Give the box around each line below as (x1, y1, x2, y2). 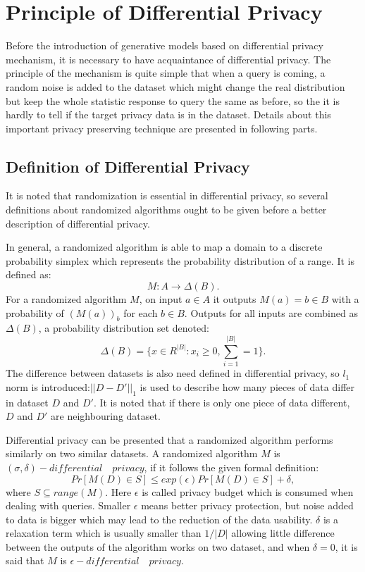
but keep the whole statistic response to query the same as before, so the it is (6, 93, 340, 108)
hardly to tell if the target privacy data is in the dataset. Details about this (6, 107, 331, 122)
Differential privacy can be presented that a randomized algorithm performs (6, 432, 333, 447)
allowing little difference (231, 526, 335, 540)
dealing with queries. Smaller (6, 498, 131, 513)
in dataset (6, 394, 49, 409)
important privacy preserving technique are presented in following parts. (6, 120, 318, 135)
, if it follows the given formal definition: (144, 459, 319, 474)
